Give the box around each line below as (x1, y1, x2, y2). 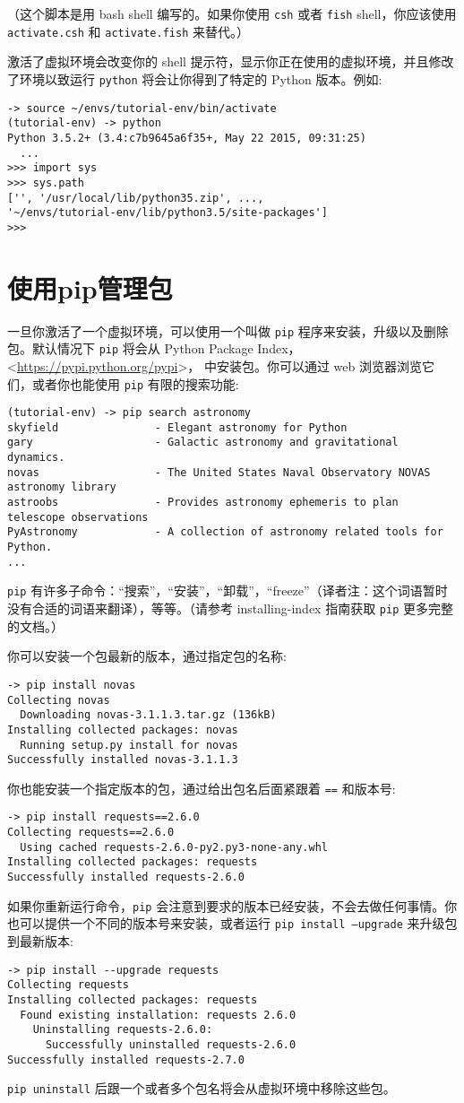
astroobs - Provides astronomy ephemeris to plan (7, 496, 399, 509)
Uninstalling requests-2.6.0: (32, 1023, 213, 1037)
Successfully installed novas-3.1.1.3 (7, 753, 238, 767)
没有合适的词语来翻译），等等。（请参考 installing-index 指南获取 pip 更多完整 (7, 599, 453, 618)
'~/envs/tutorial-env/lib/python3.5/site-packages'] (7, 206, 328, 220)
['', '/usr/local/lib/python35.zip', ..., (7, 191, 264, 204)
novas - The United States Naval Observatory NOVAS (7, 465, 431, 479)
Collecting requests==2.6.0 (7, 826, 175, 839)
